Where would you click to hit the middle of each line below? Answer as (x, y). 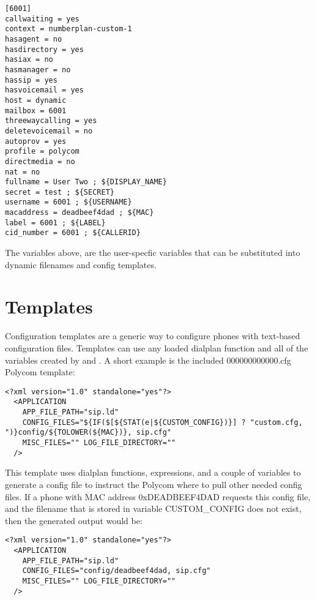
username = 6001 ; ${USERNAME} (69, 202)
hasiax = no (29, 60)
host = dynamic (36, 100)
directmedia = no (40, 161)
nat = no (23, 172)
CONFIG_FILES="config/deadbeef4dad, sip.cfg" (117, 571)
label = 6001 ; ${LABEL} (55, 223)
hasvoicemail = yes (44, 90)
